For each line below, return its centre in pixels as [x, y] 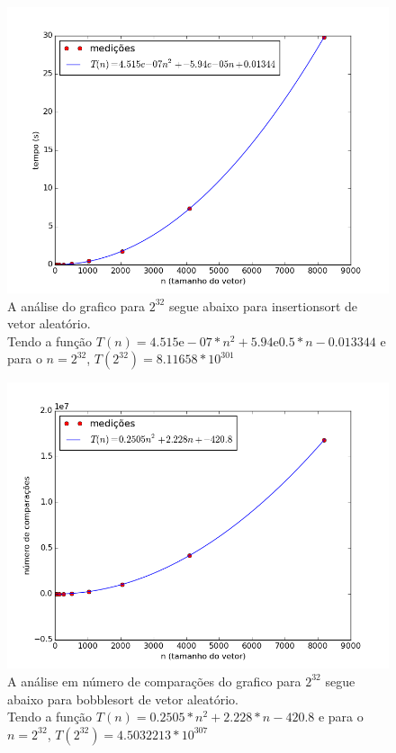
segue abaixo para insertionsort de [263, 305]
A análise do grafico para [76, 305]
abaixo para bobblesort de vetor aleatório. [123, 699]
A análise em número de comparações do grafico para [154, 681]
